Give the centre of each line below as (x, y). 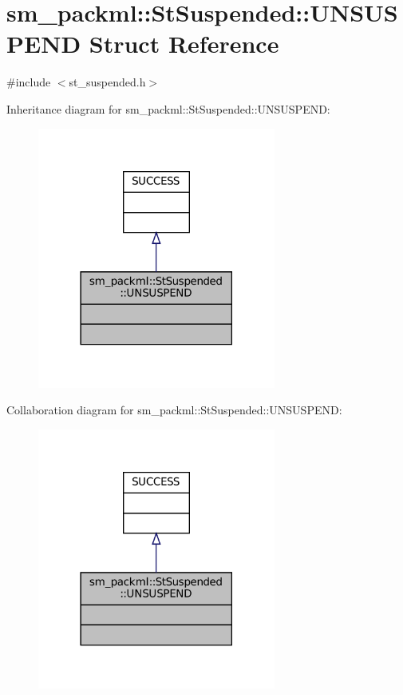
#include (29, 82)
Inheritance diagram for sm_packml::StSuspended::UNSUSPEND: (168, 108)
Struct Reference (184, 44)
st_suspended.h (107, 82)
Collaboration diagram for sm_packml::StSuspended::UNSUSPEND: (174, 410)
